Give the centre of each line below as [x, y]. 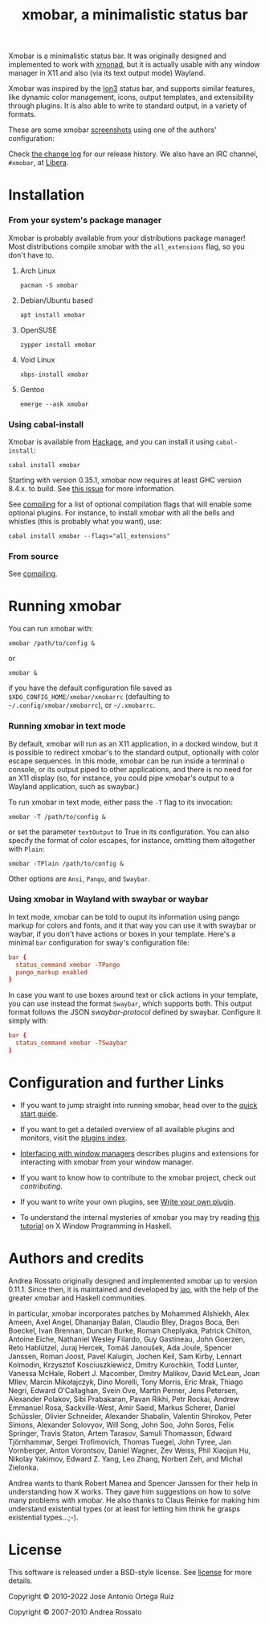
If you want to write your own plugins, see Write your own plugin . [127, 1201]
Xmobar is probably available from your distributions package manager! [127, 238]
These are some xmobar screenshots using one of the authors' [112, 130]
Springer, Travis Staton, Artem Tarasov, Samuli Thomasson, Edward [120, 1433]
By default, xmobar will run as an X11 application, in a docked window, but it [133, 743]
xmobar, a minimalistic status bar [135, 15]
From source [33, 556]
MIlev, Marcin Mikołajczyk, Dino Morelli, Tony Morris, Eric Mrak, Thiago [126, 1382]
